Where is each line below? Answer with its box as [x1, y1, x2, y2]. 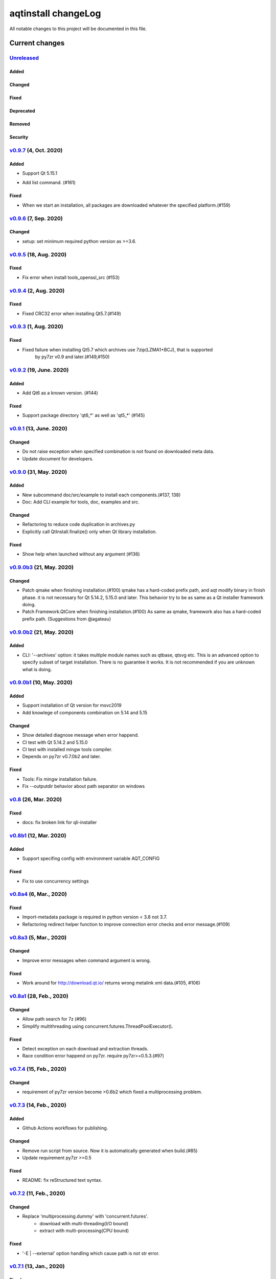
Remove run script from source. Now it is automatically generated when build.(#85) [22, 1148, 198, 1154]
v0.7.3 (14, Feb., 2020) [9, 1101, 66, 1109]
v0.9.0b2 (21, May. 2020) [9, 628, 74, 635]
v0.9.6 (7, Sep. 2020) [9, 215, 63, 222]
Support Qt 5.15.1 [22, 170, 57, 177]
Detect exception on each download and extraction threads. [22, 1045, 149, 1051]
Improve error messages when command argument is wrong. [22, 957, 151, 963]
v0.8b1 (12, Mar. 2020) [9, 832, 66, 839]
